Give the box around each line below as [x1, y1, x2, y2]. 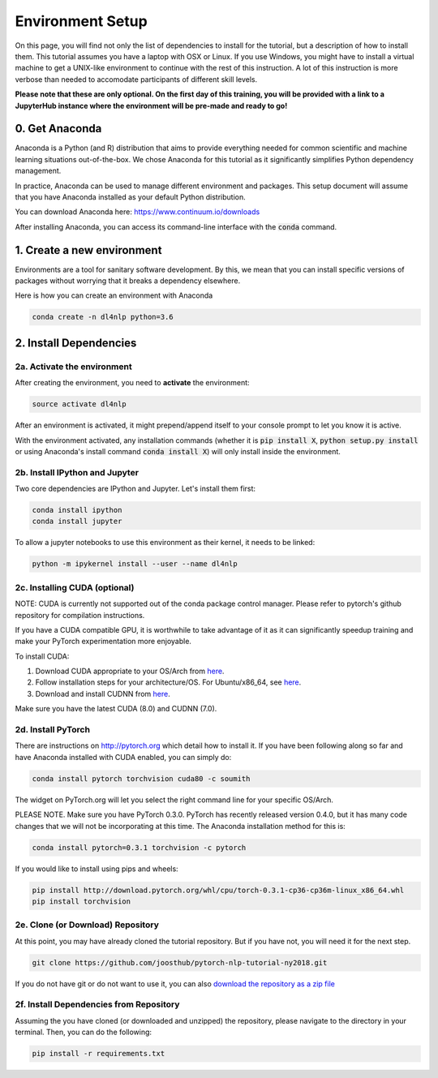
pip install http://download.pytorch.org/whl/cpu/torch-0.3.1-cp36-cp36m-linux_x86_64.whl [32, 885, 405, 895]
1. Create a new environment [15, 243, 162, 257]
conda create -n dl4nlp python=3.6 [32, 312, 174, 322]
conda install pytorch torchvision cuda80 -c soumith [32, 774, 251, 783]
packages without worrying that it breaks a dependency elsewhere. [15, 276, 241, 286]
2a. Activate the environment [15, 361, 133, 372]
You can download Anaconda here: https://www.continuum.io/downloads [15, 207, 260, 217]
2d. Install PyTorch [15, 724, 91, 736]
